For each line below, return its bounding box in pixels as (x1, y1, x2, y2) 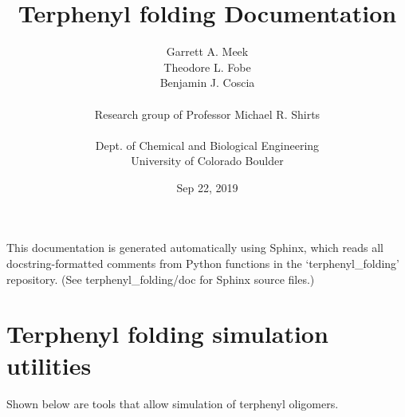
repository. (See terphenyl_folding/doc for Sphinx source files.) (6, 270, 315, 287)
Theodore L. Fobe (163, 58, 251, 75)
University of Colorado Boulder (131, 152, 284, 169)
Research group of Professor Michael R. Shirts (94, 105, 320, 122)
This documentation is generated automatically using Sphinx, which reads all (6, 239, 383, 256)
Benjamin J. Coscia (159, 74, 255, 91)
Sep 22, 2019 (176, 179, 238, 195)
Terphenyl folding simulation (6, 317, 328, 350)
